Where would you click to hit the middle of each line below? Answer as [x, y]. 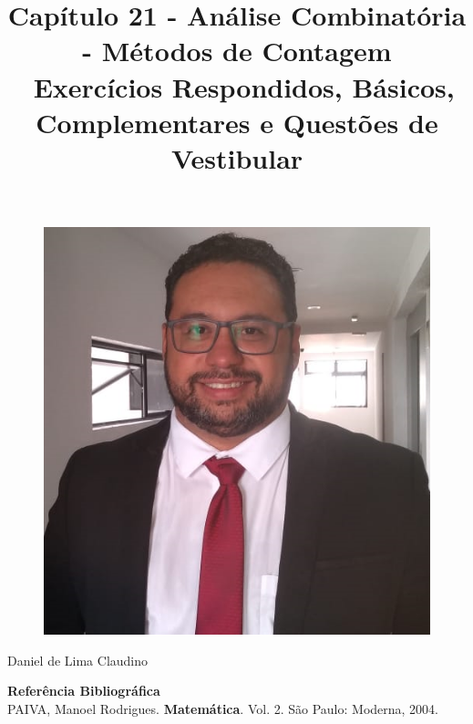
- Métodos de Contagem [237, 51]
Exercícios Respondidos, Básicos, [244, 86]
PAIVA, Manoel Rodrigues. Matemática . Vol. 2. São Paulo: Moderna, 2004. [223, 708]
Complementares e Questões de [237, 122]
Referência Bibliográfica [84, 691]
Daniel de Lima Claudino [78, 660]
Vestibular [237, 157]
